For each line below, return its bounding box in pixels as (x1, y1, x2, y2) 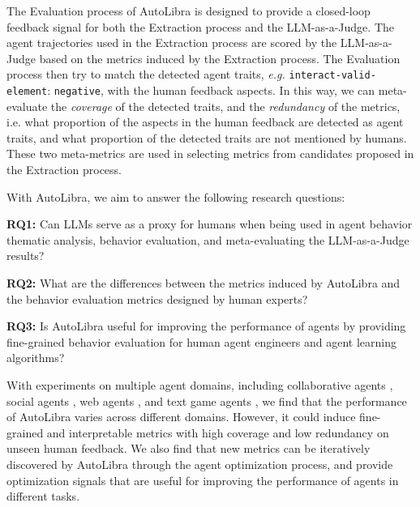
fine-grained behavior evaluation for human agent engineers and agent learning (6, 333, 396, 350)
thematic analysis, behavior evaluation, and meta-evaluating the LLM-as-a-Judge (6, 231, 409, 248)
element (6, 86, 48, 98)
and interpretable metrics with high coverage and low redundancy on (46, 424, 389, 441)
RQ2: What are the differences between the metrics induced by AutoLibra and (6, 275, 401, 292)
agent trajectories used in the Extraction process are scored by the (6, 34, 337, 51)
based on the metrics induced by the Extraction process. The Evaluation (39, 49, 401, 66)
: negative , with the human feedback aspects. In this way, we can (47, 82, 375, 99)
